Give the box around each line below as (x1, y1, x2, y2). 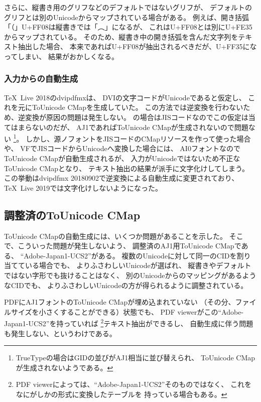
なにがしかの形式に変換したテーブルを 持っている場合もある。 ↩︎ (16, 388, 227, 399)
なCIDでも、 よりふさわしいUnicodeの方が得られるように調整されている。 (4, 280, 248, 290)
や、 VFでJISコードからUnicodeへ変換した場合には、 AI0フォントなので (4, 143, 240, 154)
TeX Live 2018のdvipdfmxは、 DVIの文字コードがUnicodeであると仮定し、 (4, 92, 246, 102)
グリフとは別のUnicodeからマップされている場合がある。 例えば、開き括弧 (4, 12, 249, 22)
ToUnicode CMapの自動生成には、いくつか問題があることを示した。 (4, 230, 227, 241)
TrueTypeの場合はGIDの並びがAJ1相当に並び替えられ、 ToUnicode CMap (16, 352, 255, 363)
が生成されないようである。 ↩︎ (16, 362, 113, 372)
